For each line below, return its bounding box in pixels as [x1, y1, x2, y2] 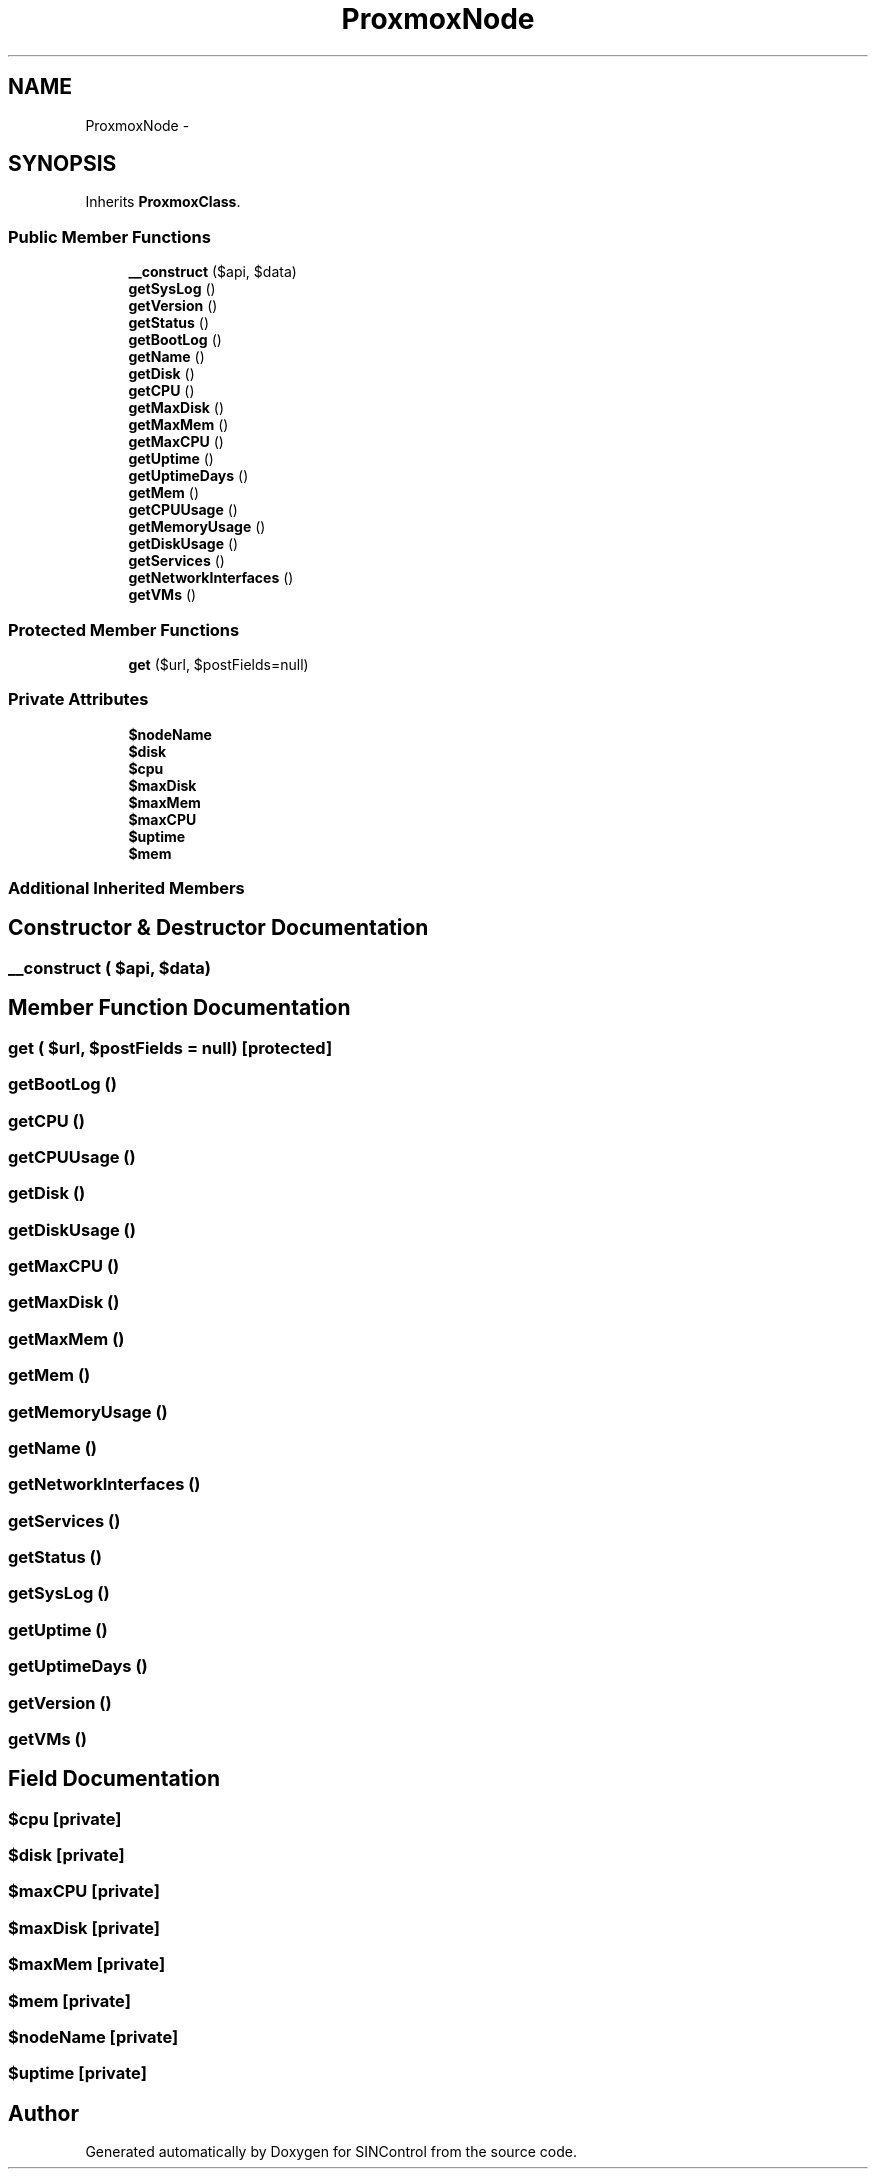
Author [8, 2100, 79, 2126]
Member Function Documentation [8, 995, 351, 1021]
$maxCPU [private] [8, 1881, 160, 1902]
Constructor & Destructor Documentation [8, 915, 429, 941]
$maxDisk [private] [8, 1917, 161, 1938]
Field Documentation [8, 1766, 220, 1792]
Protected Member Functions [8, 619, 240, 640]
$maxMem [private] [8, 1954, 166, 1975]
